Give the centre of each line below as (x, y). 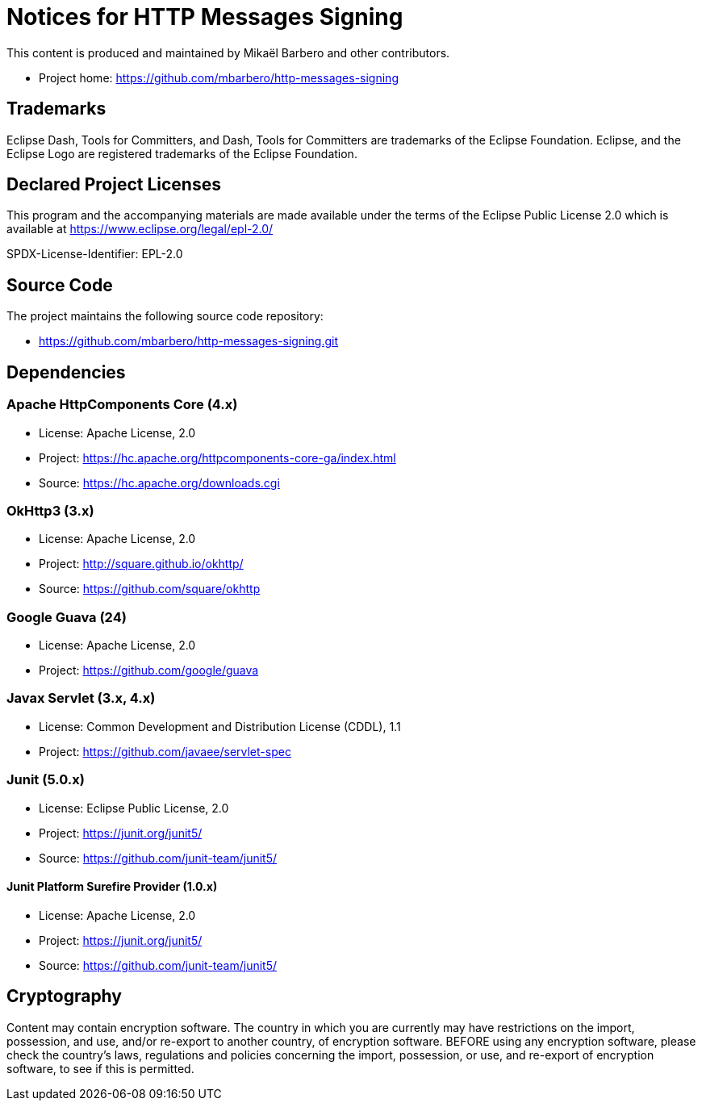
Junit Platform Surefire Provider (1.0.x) (112, 887)
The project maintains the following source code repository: (165, 316)
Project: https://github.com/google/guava (149, 670)
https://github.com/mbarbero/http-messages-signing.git (189, 341)
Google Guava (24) (67, 617)
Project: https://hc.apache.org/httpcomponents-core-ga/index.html (217, 457)
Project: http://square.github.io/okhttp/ (141, 564)
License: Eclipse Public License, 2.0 (134, 808)
